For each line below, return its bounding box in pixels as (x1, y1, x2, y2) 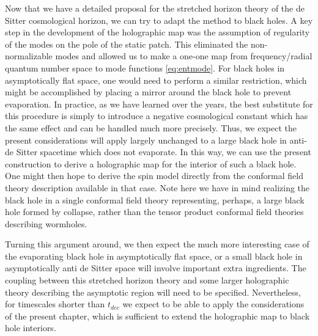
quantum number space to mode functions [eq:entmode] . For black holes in (5, 61, 285, 74)
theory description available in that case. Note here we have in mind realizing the (5, 181, 310, 194)
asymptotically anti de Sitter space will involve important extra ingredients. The (5, 261, 306, 274)
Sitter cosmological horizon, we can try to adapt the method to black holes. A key (5, 13, 313, 26)
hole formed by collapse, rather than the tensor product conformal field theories (5, 205, 304, 218)
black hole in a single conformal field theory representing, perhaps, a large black (5, 193, 305, 206)
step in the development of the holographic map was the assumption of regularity (5, 26, 310, 38)
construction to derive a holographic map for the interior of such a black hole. (5, 157, 297, 170)
